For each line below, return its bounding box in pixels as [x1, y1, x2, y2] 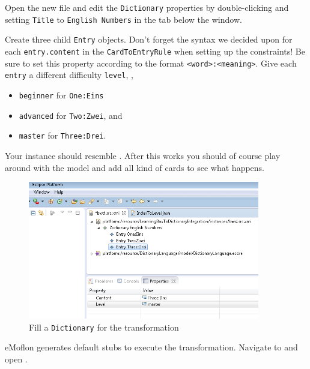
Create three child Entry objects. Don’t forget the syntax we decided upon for [5, 33, 293, 46]
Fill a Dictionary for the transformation [29, 320, 179, 333]
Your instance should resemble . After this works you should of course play [5, 149, 281, 161]
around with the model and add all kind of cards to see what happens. [5, 161, 265, 173]
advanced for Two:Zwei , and [19, 109, 123, 121]
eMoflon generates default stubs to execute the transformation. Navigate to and [5, 341, 298, 353]
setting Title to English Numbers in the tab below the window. [5, 13, 242, 25]
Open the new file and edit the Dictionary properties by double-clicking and [5, 1, 289, 13]
